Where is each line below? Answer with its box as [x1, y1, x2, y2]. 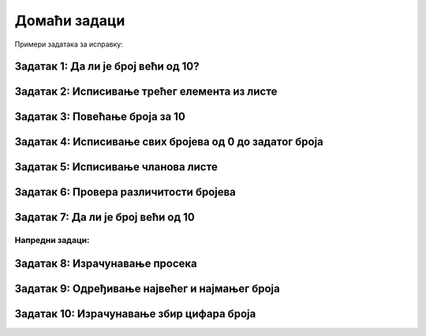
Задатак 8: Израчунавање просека [14, 257, 197, 271]
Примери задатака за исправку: [14, 39, 124, 49]
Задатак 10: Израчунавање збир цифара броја [14, 308, 256, 321]
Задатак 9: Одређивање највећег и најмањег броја [14, 282, 280, 296]
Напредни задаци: [14, 235, 90, 246]
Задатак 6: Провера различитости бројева [14, 185, 237, 199]
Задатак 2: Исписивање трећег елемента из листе [14, 85, 278, 99]
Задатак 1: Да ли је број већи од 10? [14, 60, 200, 73]
